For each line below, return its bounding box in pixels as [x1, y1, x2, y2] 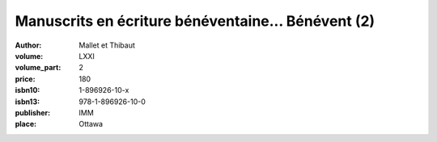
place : [15, 119, 37, 129]
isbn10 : [15, 86, 40, 95]
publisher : [15, 107, 51, 117]
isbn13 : [15, 97, 40, 106]
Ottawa [78, 119, 104, 129]
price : [15, 73, 36, 84]
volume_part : [15, 63, 62, 73]
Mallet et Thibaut [78, 40, 135, 50]
